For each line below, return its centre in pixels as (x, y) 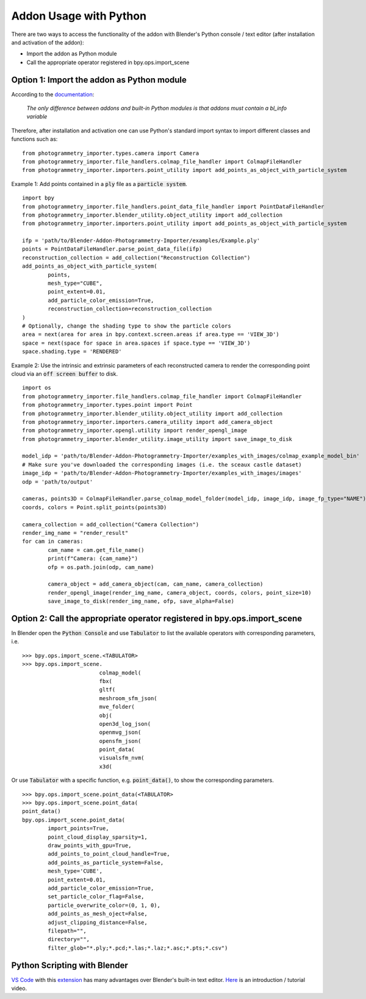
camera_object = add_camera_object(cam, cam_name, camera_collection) (156, 584)
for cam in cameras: (53, 542)
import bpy (38, 198)
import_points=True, (78, 829)
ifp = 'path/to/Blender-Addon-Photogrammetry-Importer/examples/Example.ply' (141, 241)
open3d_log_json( (125, 724)
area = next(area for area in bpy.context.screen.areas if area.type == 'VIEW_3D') (151, 335)
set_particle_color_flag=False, (96, 897)
